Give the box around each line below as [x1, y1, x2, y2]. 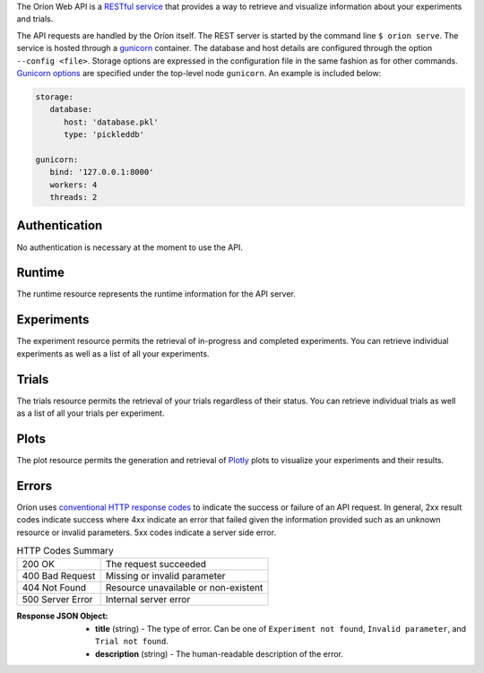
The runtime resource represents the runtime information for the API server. [16, 289, 296, 299]
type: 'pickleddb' [64, 130, 145, 140]
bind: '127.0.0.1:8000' [49, 167, 154, 177]
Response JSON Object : [16, 610, 108, 622]
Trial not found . [95, 636, 169, 647]
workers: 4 [49, 179, 98, 190]
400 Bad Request [22, 570, 96, 582]
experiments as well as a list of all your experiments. [16, 348, 210, 358]
